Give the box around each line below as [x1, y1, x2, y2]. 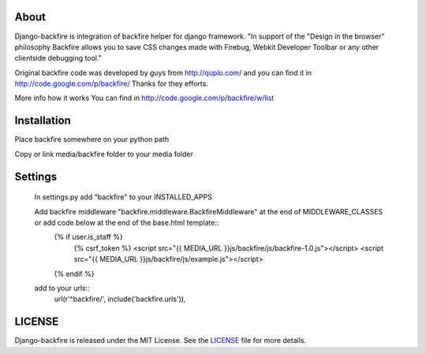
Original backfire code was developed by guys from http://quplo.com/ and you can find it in [14, 68, 312, 77]
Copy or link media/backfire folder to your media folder [14, 149, 193, 158]
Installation [14, 114, 71, 128]
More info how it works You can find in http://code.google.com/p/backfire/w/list [14, 93, 275, 102]
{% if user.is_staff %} [54, 233, 123, 242]
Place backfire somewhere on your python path [14, 135, 170, 144]
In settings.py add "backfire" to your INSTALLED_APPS [34, 192, 212, 202]
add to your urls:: [34, 283, 90, 293]
